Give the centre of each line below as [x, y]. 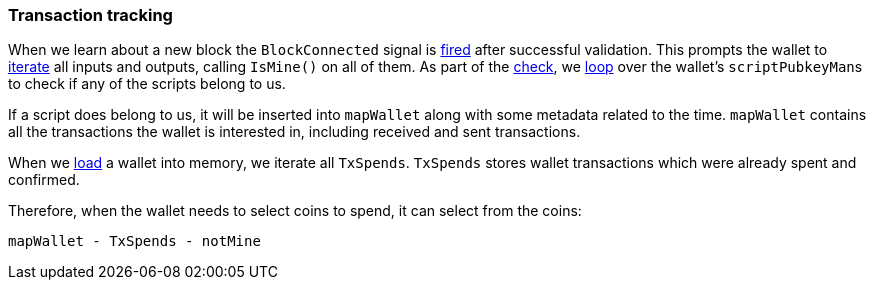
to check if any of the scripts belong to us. [147, 84]
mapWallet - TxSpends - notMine [134, 241]
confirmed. [44, 180]
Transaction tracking [90, 15]
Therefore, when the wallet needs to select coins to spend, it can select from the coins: [295, 211]
